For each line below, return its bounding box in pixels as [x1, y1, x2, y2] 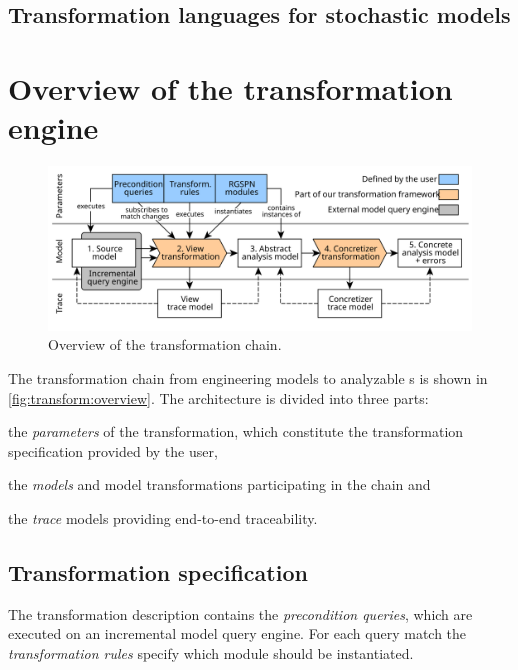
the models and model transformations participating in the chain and [8, 474, 431, 495]
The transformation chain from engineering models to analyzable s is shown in [8, 368, 488, 389]
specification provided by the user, [8, 440, 218, 461]
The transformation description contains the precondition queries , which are [8, 603, 473, 624]
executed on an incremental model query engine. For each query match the [8, 623, 467, 644]
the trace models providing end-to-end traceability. [8, 508, 318, 529]
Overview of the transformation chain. [48, 334, 282, 355]
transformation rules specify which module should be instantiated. [8, 643, 414, 664]
